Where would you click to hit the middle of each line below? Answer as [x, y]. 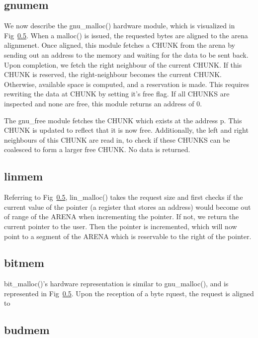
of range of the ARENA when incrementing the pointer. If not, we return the [122, 216]
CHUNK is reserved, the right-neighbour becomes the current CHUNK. [113, 74]
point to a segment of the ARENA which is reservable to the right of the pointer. [128, 236]
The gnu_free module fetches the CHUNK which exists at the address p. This [123, 120]
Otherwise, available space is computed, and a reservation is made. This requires [127, 84]
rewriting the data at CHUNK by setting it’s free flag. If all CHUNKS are [117, 94]
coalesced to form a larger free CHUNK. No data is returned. [97, 149]
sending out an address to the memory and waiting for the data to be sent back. [126, 54]
